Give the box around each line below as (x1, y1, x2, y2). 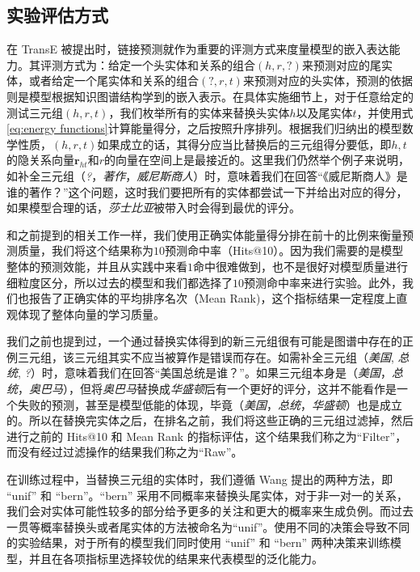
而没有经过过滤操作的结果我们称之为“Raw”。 (6, 443, 243, 460)
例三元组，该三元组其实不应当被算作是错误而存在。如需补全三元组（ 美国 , (6, 348, 394, 365)
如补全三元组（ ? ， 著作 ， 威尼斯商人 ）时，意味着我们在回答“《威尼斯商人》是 (6, 167, 408, 184)
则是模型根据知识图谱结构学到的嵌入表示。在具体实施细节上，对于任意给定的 (6, 87, 414, 104)
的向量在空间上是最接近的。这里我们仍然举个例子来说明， (103, 151, 409, 168)
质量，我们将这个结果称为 (17, 242, 153, 259)
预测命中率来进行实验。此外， (244, 273, 402, 290)
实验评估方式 (6, 2, 108, 28)
